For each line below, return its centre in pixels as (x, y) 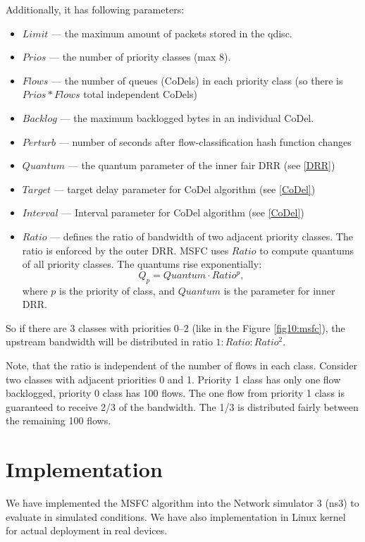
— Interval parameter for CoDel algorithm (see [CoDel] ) (183, 213)
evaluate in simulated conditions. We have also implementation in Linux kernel (176, 516)
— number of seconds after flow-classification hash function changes (205, 141)
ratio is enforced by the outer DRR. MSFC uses (125, 250)
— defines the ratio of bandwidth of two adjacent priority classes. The (202, 236)
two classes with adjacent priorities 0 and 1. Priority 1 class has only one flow (173, 379)
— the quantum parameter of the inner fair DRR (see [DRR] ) (202, 165)
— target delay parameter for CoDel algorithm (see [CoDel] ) (185, 189)
